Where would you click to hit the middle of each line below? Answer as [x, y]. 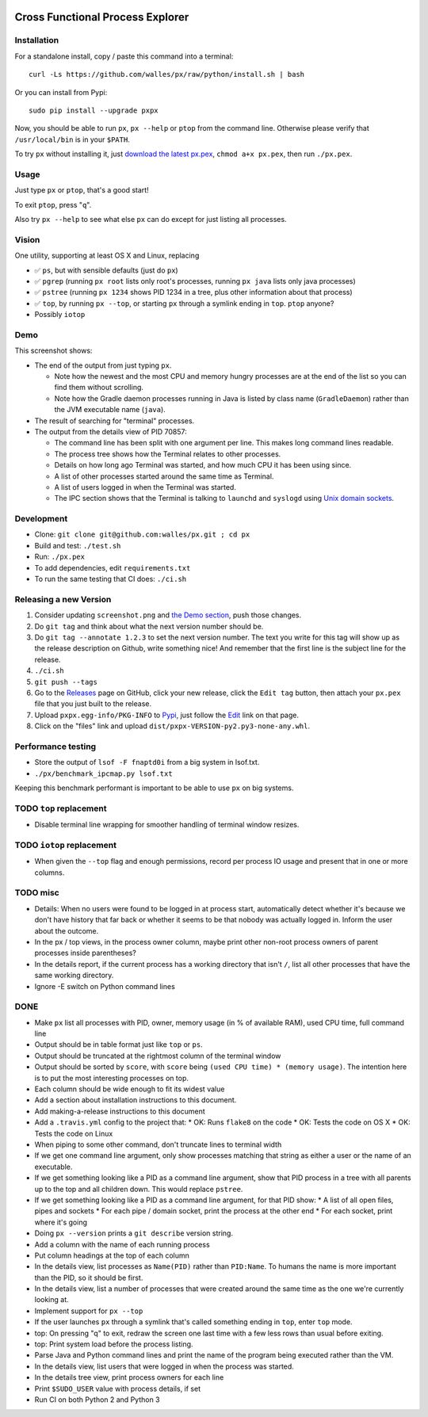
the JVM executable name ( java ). [110, 410]
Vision [27, 239]
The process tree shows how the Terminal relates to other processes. [168, 454]
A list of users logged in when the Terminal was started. [145, 487]
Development [41, 519]
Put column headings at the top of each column [112, 1255]
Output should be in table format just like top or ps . [118, 1045]
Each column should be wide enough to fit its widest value [130, 1089]
